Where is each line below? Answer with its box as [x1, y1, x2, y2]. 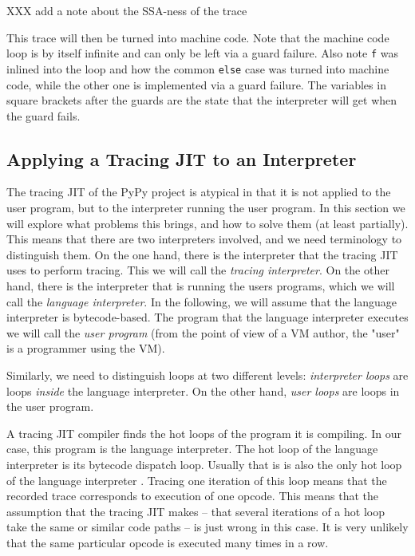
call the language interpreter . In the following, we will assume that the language [6, 293, 397, 310]
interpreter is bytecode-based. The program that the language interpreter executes [6, 309, 409, 325]
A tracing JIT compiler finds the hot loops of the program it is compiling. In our [6, 424, 401, 441]
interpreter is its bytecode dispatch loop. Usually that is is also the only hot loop [6, 455, 402, 472]
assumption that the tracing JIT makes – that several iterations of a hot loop [6, 503, 385, 519]
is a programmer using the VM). [6, 340, 165, 357]
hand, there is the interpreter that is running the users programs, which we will [6, 278, 395, 294]
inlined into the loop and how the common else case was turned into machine [6, 60, 389, 77]
